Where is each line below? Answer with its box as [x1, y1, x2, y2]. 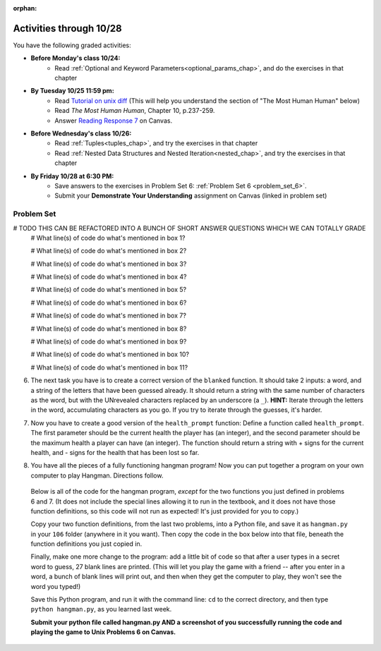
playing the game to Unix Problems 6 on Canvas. [30, 628, 176, 636]
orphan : [13, 4, 37, 12]
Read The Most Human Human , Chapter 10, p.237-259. [54, 107, 215, 115]
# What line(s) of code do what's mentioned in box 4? [30, 272, 187, 281]
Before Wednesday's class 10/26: [30, 129, 132, 138]
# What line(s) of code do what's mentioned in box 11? [30, 363, 188, 372]
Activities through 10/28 [13, 22, 123, 35]
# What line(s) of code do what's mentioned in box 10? [30, 350, 190, 359]
